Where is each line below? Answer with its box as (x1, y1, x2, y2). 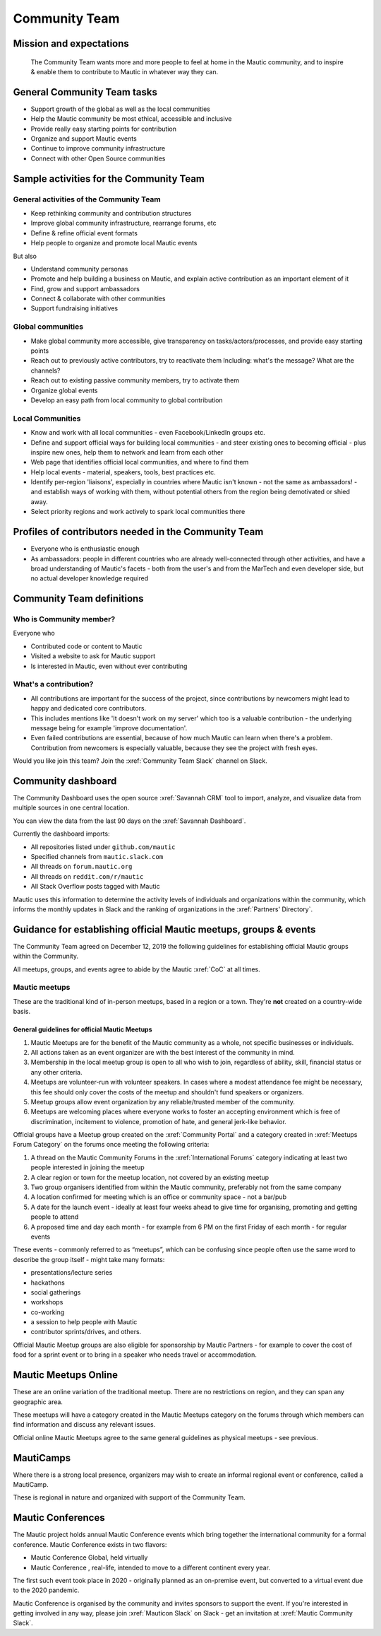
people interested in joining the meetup (30, 1163, 145, 1172)
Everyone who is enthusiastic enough (30, 544, 140, 553)
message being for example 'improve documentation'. (30, 723, 188, 732)
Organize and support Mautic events (30, 134, 137, 143)
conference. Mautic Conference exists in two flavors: (13, 1540, 167, 1548)
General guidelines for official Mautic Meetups (13, 1025, 152, 1034)
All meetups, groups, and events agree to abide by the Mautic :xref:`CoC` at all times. (13, 965, 260, 974)
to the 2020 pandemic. (13, 1586, 80, 1594)
